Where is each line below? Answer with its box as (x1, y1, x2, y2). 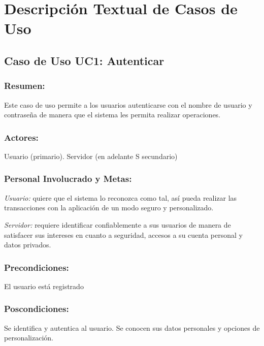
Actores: (4, 131, 39, 143)
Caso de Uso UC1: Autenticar (4, 52, 164, 68)
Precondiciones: (4, 261, 69, 273)
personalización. (4, 332, 53, 343)
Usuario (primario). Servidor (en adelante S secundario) (4, 150, 178, 161)
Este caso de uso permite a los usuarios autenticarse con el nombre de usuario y (4, 99, 252, 110)
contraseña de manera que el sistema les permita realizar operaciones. (4, 109, 221, 120)
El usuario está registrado (4, 280, 84, 291)
